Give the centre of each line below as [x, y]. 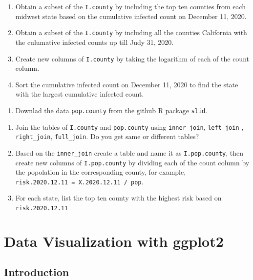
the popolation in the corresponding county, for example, [101, 172]
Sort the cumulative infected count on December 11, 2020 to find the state [127, 84]
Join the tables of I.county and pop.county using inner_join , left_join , [129, 127]
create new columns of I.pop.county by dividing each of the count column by [132, 162]
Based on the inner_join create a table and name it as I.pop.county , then [129, 152]
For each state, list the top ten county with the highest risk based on [118, 198]
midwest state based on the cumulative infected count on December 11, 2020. [131, 16]
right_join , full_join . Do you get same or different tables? [107, 136]
